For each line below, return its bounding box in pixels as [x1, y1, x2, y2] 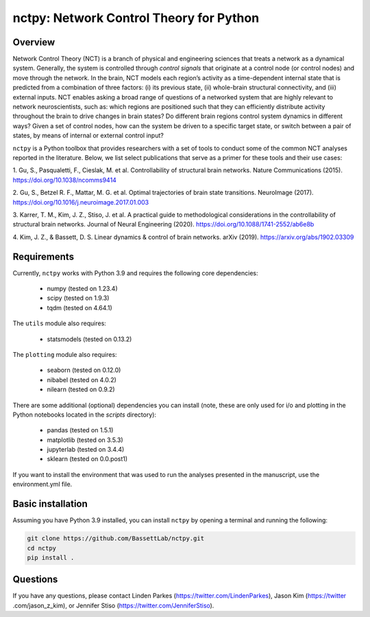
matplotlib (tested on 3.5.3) [47, 436, 123, 444]
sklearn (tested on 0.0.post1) [47, 455, 128, 463]
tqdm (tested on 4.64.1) [47, 303, 112, 312]
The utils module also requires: [12, 319, 106, 327]
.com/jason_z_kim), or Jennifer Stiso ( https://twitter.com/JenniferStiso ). [12, 601, 214, 609]
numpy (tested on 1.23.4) [47, 285, 118, 292]
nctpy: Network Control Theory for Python [12, 10, 260, 25]
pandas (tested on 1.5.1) [47, 426, 114, 434]
